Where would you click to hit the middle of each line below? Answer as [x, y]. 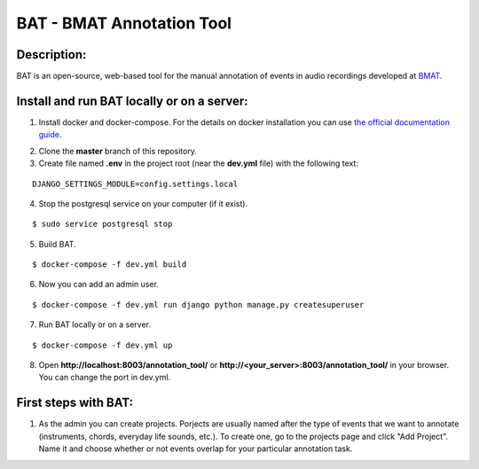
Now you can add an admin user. [99, 285]
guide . [50, 135]
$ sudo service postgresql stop [102, 224]
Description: [51, 55]
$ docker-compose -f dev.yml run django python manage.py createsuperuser [198, 305]
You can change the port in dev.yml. [105, 378]
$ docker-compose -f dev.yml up [102, 345]
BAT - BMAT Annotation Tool [124, 23]
